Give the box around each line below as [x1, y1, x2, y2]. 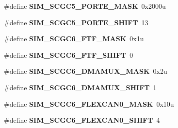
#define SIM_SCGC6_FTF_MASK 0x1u [4, 33, 144, 44]
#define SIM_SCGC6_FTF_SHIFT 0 [4, 49, 133, 60]
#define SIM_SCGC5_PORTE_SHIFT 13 [4, 17, 148, 27]
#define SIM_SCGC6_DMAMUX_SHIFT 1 [4, 82, 157, 92]
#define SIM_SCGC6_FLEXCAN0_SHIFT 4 [4, 115, 160, 125]
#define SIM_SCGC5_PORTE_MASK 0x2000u [4, 1, 166, 11]
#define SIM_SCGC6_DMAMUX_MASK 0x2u [4, 66, 167, 76]
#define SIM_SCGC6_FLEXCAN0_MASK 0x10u [4, 98, 174, 109]
